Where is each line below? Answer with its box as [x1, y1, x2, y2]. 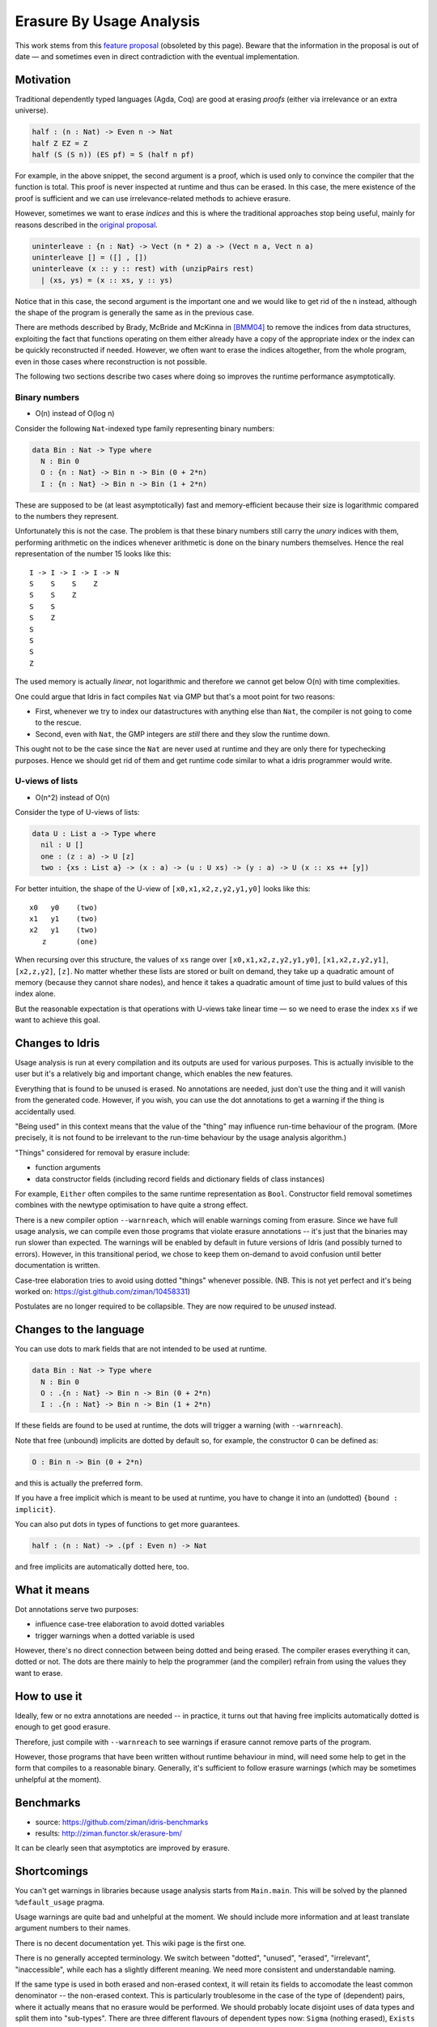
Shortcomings [15, 1865, 89, 1879]
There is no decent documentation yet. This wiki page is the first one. [15, 1938, 247, 1948]
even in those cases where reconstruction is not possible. [15, 357, 208, 366]
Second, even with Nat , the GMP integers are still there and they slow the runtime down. [35, 729, 331, 739]
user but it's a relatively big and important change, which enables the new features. [15, 1069, 293, 1078]
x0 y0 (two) [29, 902, 98, 912]
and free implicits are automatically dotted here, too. [15, 1562, 189, 1571]
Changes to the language [15, 1322, 145, 1337]
